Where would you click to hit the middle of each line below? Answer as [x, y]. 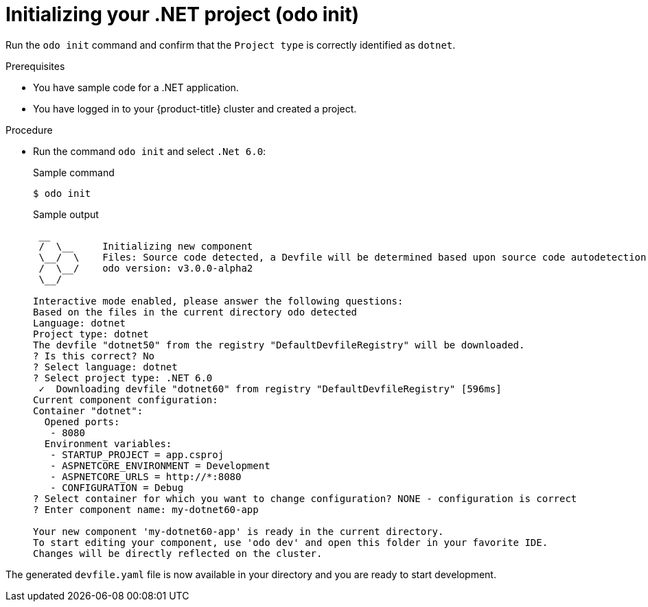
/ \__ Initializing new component [146, 246]
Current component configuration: [126, 400]
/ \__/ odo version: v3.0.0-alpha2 [146, 268]
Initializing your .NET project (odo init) [183, 14]
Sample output [66, 214]
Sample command [74, 172]
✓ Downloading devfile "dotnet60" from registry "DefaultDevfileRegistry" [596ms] [270, 389]
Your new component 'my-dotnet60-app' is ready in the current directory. [239, 531]
